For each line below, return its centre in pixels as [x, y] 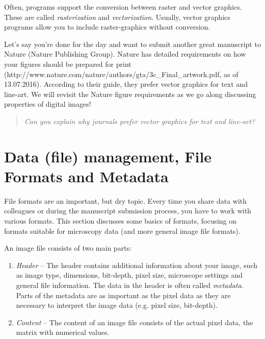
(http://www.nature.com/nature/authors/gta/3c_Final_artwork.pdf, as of [121, 74]
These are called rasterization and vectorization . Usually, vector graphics [117, 17]
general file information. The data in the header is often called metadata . [130, 285]
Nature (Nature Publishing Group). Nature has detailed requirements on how [125, 54]
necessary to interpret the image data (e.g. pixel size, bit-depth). [117, 305]
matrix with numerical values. [63, 332]
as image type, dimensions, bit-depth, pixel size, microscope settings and [129, 275]
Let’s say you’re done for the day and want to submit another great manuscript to [132, 44]
